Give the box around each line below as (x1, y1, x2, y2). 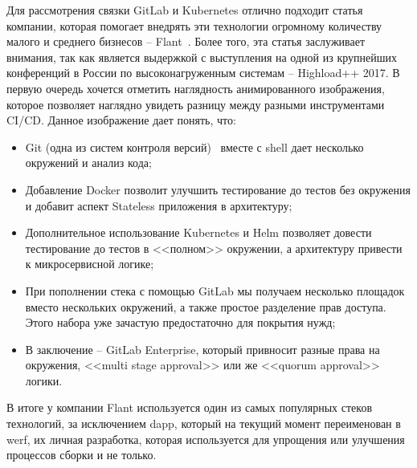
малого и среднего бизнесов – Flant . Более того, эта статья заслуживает (6, 33, 366, 50)
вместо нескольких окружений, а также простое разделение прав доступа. (25, 298, 386, 315)
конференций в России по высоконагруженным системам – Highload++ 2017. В (6, 64, 400, 81)
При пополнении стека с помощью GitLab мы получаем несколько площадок (25, 282, 405, 299)
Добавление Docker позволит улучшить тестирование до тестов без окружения (25, 181, 411, 197)
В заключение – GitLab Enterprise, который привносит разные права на (25, 340, 380, 357)
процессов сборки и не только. (6, 446, 157, 463)
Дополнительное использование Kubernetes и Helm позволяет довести (25, 224, 372, 241)
